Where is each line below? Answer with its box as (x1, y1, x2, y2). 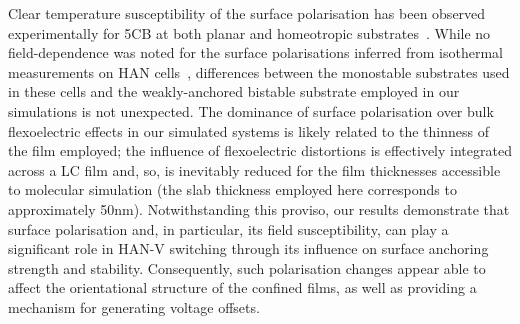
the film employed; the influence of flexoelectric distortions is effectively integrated (8, 140, 512, 161)
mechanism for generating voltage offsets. (8, 296, 260, 317)
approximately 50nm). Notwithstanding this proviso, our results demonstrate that (8, 198, 510, 219)
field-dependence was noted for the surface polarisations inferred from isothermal (8, 42, 503, 63)
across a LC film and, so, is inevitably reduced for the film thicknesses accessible (8, 159, 501, 180)
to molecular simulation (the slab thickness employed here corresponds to (8, 179, 457, 200)
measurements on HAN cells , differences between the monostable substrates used (8, 61, 510, 82)
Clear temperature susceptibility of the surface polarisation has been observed (8, 3, 486, 23)
